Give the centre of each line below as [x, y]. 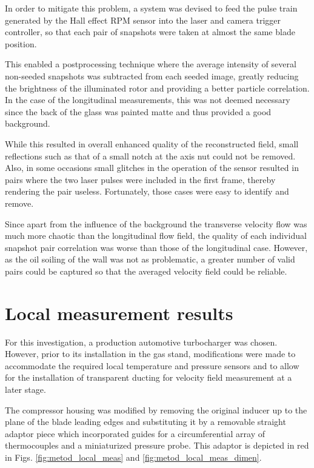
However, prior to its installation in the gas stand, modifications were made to [150, 354]
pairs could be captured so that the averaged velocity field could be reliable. [146, 271]
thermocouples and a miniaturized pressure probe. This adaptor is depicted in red [157, 445]
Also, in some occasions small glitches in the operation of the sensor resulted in [152, 168]
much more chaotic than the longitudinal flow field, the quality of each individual [156, 236]
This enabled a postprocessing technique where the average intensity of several [151, 64]
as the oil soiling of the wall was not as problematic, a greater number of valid [150, 259]
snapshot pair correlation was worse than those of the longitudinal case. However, [156, 247]
